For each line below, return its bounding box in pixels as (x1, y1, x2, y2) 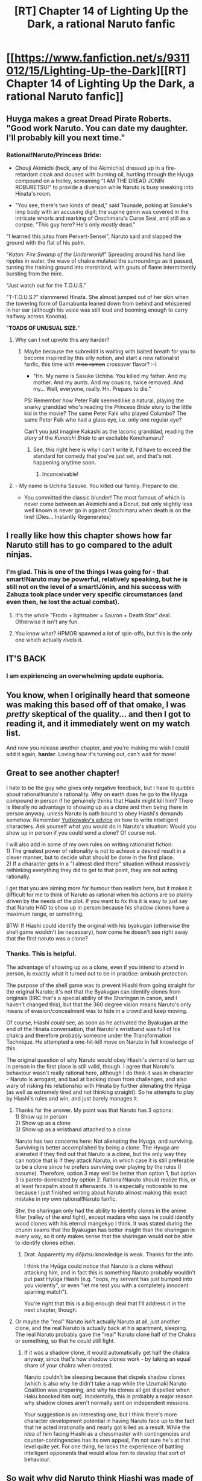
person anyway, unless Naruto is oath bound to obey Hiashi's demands (6, 809, 183, 817)
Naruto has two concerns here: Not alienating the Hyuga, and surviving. (14, 1137, 194, 1145)
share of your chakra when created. (24, 1361, 113, 1369)
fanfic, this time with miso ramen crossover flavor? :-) (24, 361, 157, 368)
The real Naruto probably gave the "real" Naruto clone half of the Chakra (14, 1331, 196, 1338)
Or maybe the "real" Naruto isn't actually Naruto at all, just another (14, 1318, 180, 1325)
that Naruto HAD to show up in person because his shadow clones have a (6, 904, 189, 911)
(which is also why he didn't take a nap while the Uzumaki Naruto (24, 1380, 187, 1387)
